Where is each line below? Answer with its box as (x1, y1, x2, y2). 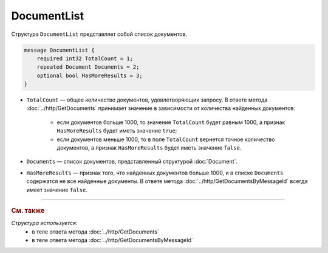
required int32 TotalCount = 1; (36, 55, 134, 62)
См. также (11, 206, 45, 215)
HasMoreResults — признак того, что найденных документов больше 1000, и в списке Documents (26, 169, 284, 176)
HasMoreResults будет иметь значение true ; (56, 127, 177, 134)
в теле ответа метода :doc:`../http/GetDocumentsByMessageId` (32, 237, 194, 244)
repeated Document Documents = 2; (36, 64, 140, 71)
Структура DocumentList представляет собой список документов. (11, 30, 188, 38)
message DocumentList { (24, 46, 95, 54)
